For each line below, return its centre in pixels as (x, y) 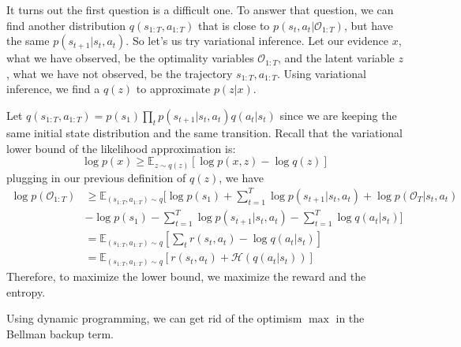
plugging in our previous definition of (96, 177)
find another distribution (66, 25)
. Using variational (321, 73)
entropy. (26, 291)
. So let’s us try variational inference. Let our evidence (257, 41)
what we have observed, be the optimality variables (130, 58)
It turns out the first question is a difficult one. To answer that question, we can (200, 9)
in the (350, 318)
